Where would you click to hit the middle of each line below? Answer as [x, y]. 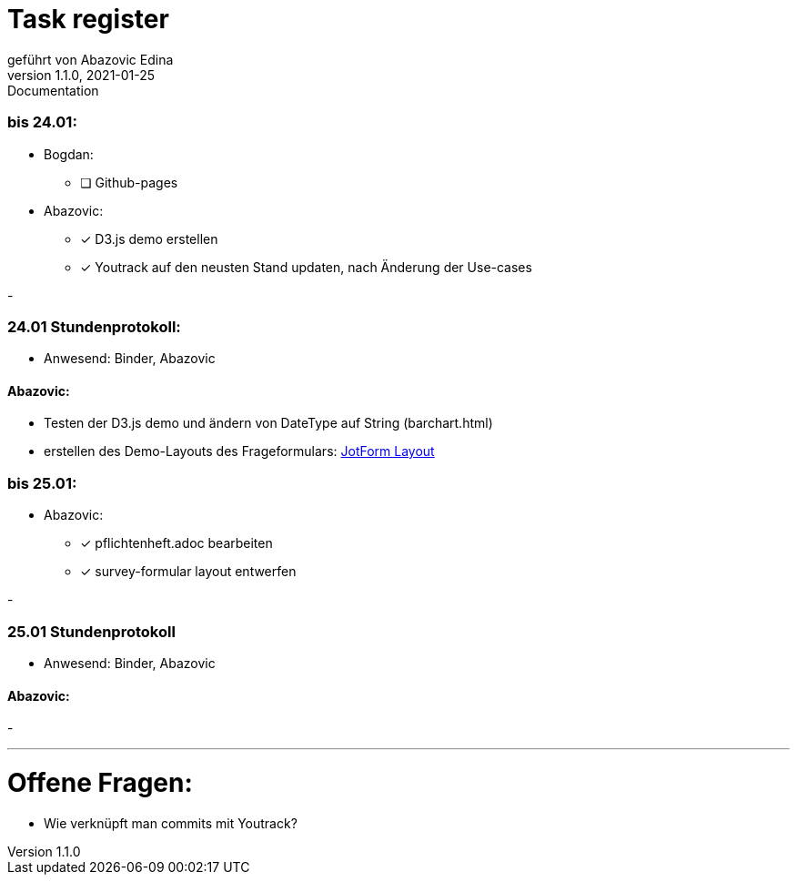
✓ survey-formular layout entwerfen [188, 572]
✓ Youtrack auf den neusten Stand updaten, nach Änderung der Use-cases [306, 267]
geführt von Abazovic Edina [91, 59]
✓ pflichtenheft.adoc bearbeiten [177, 543]
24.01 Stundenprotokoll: [94, 326]
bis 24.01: [42, 122]
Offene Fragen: [100, 782]
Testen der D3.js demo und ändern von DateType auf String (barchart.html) [268, 423]
